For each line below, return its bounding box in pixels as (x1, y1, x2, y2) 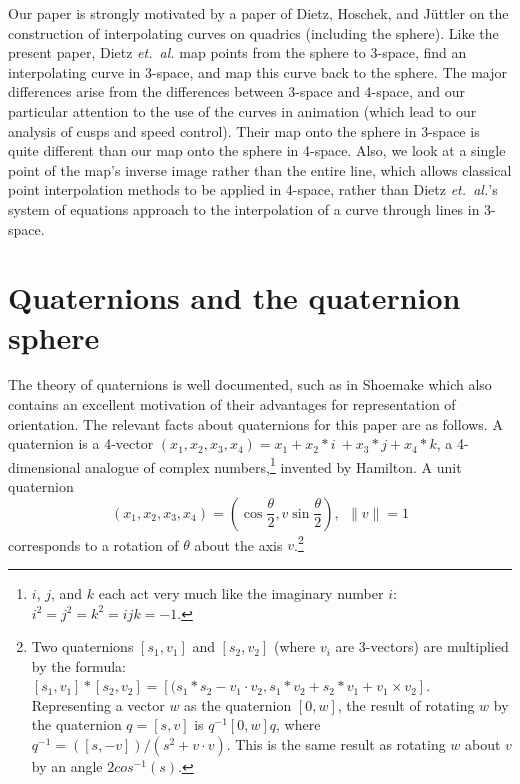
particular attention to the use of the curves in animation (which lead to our (8, 100, 477, 121)
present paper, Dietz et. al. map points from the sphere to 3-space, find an (8, 42, 467, 63)
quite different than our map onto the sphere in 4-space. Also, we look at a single (8, 140, 506, 161)
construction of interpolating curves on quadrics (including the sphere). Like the (8, 22, 499, 43)
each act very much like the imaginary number (98, 582, 384, 603)
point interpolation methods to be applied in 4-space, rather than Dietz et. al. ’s (8, 179, 498, 200)
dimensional (8, 456, 81, 477)
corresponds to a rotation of (8, 534, 179, 555)
